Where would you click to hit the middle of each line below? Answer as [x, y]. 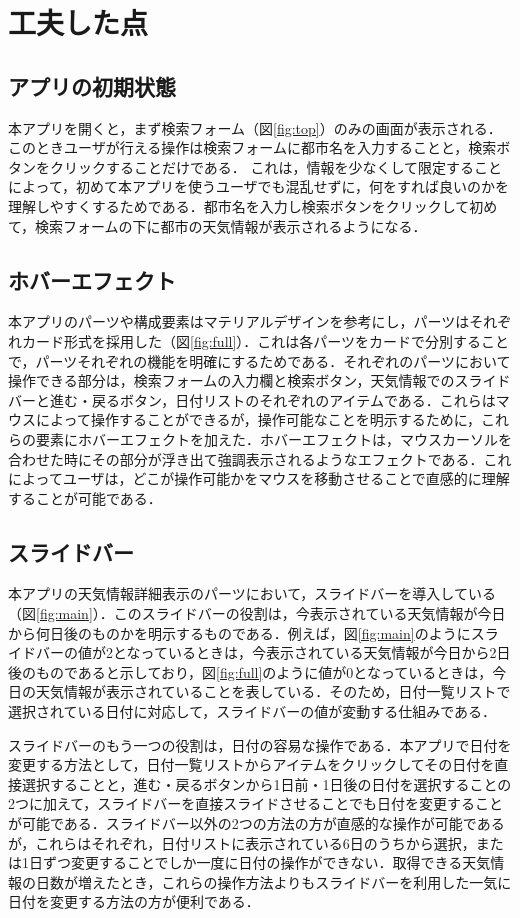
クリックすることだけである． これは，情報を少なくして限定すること [276, 166]
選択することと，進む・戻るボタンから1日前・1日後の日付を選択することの [266, 783]
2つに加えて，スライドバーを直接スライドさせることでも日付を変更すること [255, 803]
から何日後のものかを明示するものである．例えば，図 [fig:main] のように [239, 632]
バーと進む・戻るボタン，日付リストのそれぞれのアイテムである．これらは [252, 399]
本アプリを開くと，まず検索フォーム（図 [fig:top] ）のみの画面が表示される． [255, 127]
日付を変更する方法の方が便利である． [134, 901]
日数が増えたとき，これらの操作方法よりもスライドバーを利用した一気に [273, 881]
